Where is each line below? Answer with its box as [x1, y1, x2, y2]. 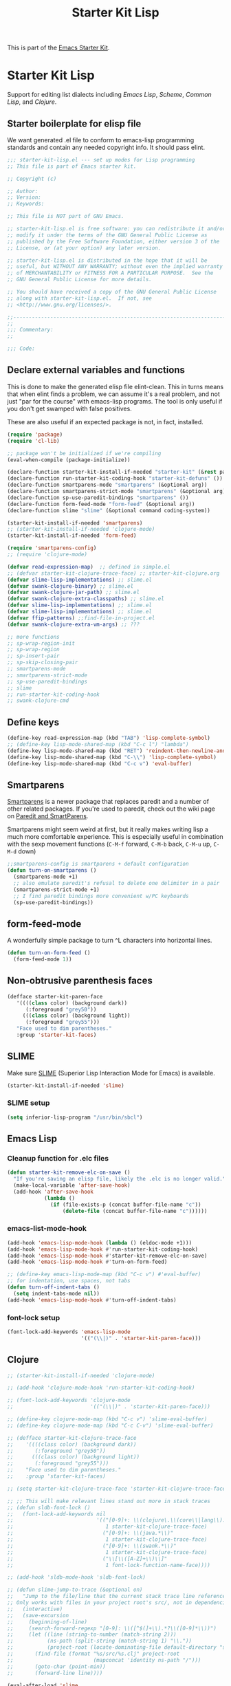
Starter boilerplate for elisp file [7, 118, 142, 129]
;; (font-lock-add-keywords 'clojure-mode [7, 1397, 131, 1404]
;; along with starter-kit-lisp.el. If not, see [7, 294, 153, 302]
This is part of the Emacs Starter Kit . [7, 43, 110, 52]
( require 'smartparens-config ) [7, 545, 97, 551]
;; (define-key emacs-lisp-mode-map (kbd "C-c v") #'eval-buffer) [7, 1271, 201, 1278]
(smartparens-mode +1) [13, 873, 78, 880]
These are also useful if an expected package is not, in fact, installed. [7, 417, 204, 426]
